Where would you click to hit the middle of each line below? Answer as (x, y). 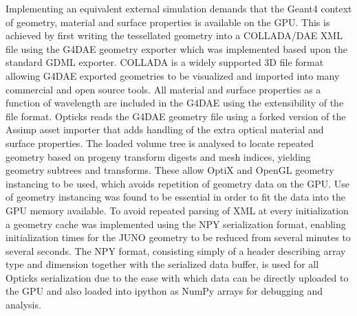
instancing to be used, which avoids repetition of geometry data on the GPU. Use (178, 183)
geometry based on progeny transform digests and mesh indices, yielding (158, 156)
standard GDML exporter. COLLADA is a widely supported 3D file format (165, 62)
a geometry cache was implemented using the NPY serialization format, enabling (176, 224)
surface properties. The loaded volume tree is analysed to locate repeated (160, 143)
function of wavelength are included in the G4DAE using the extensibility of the (175, 103)
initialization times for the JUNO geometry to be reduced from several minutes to (178, 237)
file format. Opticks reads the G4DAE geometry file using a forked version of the (176, 116)
